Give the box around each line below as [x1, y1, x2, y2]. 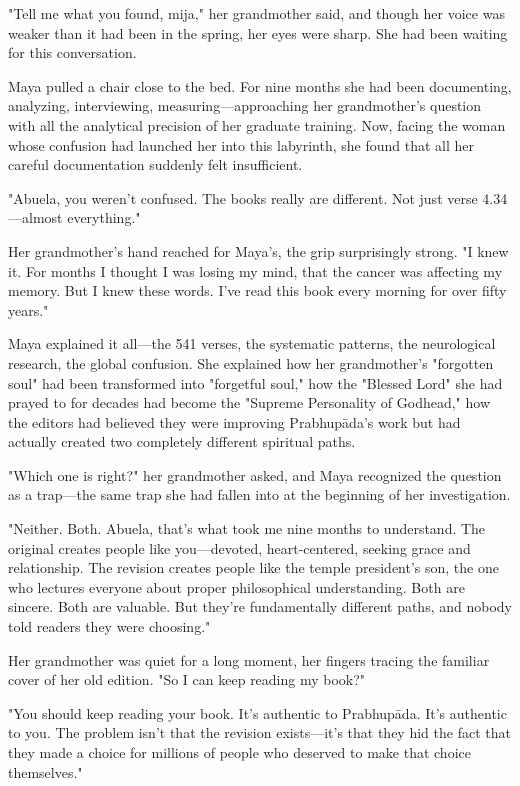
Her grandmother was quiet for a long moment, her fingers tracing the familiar [8, 649, 490, 670]
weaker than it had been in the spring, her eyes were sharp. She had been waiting [8, 22, 508, 43]
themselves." [8, 761, 83, 782]
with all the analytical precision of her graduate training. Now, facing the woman [8, 114, 506, 135]
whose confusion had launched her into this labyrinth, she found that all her [8, 134, 474, 155]
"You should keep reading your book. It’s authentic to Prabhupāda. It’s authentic [8, 702, 507, 723]
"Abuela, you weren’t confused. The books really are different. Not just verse [8, 187, 478, 208]
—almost [8, 207, 63, 228]
